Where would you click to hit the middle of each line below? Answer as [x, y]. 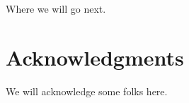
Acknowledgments [95, 57]
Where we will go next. [56, 8]
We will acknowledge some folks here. [87, 91]
